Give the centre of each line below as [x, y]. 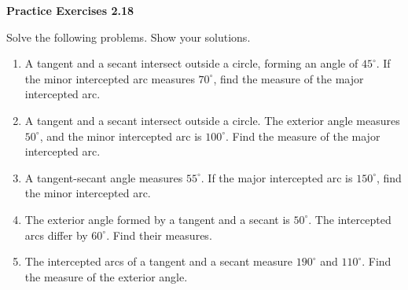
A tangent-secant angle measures [104, 177]
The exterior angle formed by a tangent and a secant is [157, 219]
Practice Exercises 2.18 [70, 10]
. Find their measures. [159, 235]
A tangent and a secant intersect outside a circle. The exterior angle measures [212, 120]
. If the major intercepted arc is [277, 177]
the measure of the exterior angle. [106, 276]
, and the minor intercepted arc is [121, 136]
